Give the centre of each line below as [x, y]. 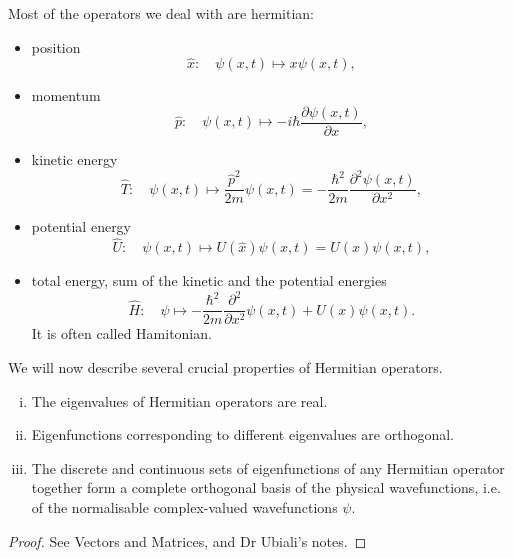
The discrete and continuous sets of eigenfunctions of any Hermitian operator [268, 467]
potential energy [81, 226]
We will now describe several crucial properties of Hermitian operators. [225, 367]
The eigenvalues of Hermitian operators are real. [179, 400]
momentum [66, 95]
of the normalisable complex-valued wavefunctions [184, 506]
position [56, 46]
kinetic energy [74, 159]
